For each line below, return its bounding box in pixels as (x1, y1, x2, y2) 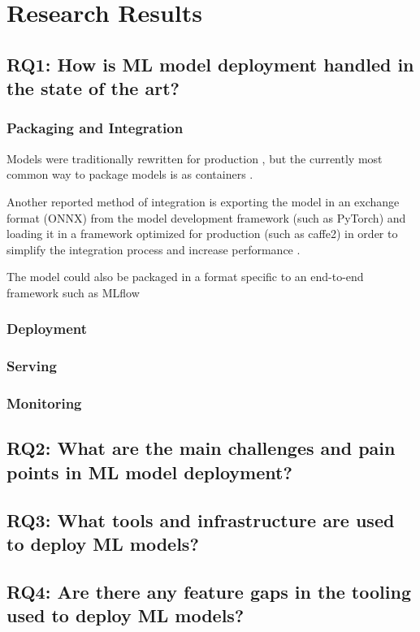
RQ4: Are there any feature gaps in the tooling (6, 578, 411, 604)
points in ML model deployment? (6, 459, 292, 484)
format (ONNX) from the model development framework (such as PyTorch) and (6, 209, 406, 226)
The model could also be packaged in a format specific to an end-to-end (6, 268, 364, 285)
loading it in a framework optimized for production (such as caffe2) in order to (6, 225, 398, 242)
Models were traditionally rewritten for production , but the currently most (6, 149, 383, 167)
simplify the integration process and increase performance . (6, 240, 301, 258)
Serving (6, 356, 57, 376)
